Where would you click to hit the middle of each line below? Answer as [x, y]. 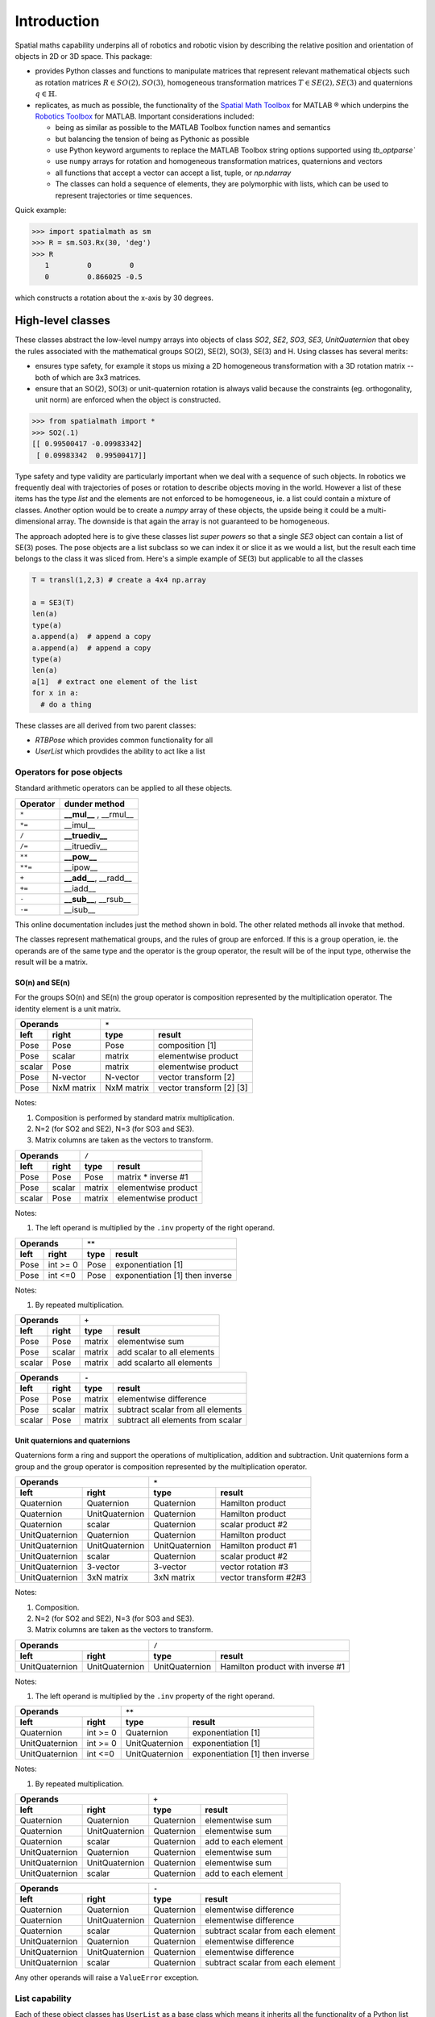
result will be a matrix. [52, 962]
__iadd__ [80, 888]
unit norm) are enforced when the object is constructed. [128, 400]
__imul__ [80, 825]
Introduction [57, 21]
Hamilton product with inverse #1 [283, 1666]
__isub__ [80, 909]
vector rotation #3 [255, 1567]
